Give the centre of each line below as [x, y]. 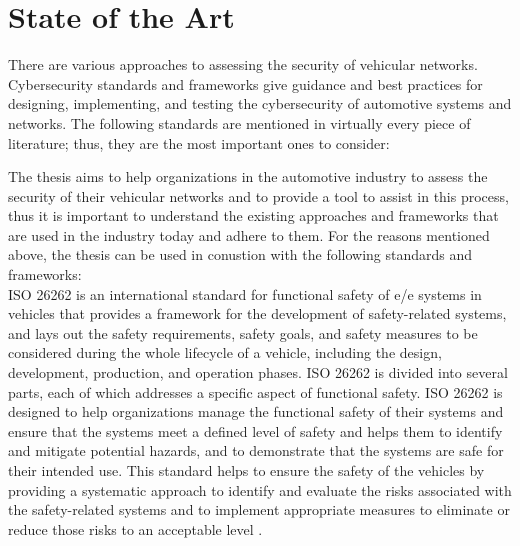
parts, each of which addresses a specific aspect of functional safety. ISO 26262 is [255, 391]
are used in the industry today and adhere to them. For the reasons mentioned [249, 234]
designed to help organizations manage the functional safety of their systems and [256, 411]
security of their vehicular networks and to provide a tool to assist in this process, [258, 195]
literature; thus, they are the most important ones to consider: [199, 142]
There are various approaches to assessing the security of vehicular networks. [243, 64]
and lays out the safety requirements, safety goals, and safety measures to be [243, 332]
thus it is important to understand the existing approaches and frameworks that [253, 215]
